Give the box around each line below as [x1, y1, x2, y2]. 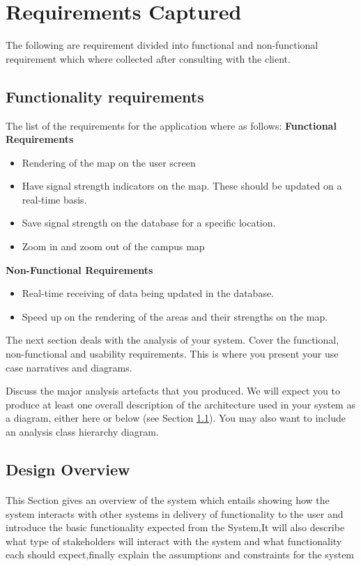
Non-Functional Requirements [6, 262, 153, 277]
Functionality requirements [6, 85, 204, 107]
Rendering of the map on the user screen [22, 155, 196, 169]
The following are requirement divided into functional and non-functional [6, 38, 318, 52]
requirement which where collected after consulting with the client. [6, 51, 291, 66]
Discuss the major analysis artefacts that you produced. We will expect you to [6, 383, 340, 398]
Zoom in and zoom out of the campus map [22, 239, 205, 254]
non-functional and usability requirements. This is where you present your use [6, 346, 339, 361]
